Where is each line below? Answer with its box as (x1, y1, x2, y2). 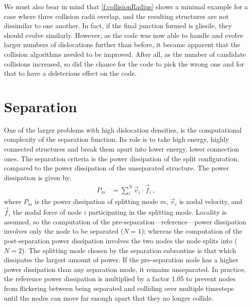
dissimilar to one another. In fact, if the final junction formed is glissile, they (4, 20, 232, 31)
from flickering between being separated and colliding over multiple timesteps (4, 283, 234, 293)
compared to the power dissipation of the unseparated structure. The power (4, 163, 229, 173)
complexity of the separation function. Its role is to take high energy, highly (4, 134, 229, 144)
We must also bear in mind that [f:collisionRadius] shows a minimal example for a (4, 1, 248, 11)
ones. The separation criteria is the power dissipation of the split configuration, (4, 153, 239, 163)
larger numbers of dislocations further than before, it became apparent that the (4, 39, 240, 50)
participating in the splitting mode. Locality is (88, 207, 227, 217)
